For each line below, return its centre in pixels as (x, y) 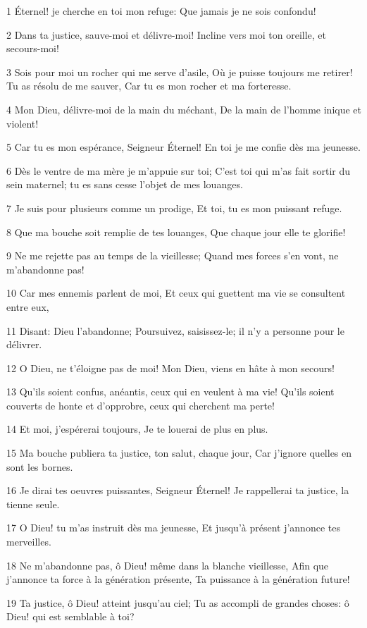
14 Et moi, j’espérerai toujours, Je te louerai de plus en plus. (137, 429)
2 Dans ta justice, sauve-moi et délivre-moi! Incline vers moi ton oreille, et (167, 34)
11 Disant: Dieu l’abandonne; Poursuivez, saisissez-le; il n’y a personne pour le (175, 330)
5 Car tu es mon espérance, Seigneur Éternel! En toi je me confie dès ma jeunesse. (183, 147)
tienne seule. (33, 504)
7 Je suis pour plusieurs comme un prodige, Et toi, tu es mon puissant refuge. (174, 208)
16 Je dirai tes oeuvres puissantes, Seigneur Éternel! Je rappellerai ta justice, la (178, 490)
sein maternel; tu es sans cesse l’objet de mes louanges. (125, 184)
